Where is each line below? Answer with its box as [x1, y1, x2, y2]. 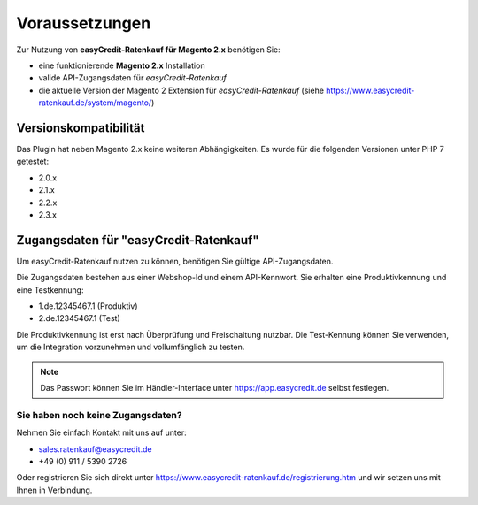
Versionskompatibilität [16, 120, 145, 135]
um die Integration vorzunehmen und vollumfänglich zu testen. [16, 341, 245, 353]
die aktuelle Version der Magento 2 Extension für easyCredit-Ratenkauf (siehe [38, 85, 325, 96]
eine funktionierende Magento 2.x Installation [38, 60, 205, 71]
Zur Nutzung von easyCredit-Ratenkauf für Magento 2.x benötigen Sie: [16, 44, 281, 55]
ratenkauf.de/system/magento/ [38, 97, 152, 108]
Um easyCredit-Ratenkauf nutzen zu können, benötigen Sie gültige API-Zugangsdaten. [16, 256, 334, 266]
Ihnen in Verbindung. [16, 485, 93, 495]
